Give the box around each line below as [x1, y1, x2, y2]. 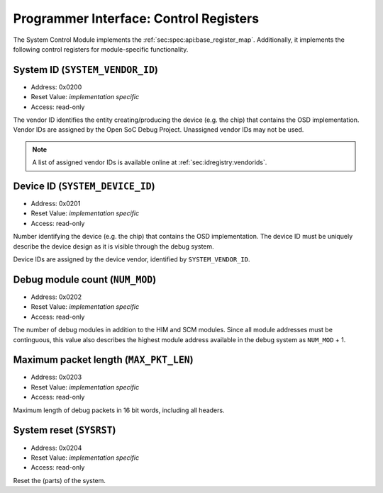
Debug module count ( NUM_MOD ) [13, 273, 157, 285]
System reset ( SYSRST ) [13, 424, 116, 436]
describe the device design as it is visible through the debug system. [13, 242, 214, 251]
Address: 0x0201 [30, 199, 81, 208]
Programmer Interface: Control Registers [13, 11, 259, 26]
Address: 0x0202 [30, 293, 82, 301]
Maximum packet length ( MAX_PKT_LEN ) [13, 354, 194, 366]
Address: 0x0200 [30, 82, 82, 91]
